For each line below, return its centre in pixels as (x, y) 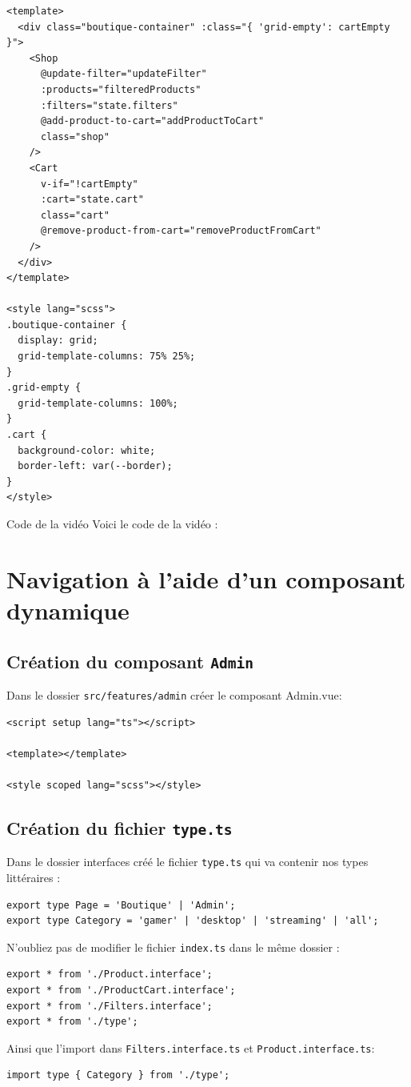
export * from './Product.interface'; (110, 975)
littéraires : (34, 877)
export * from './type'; (72, 1022)
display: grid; (58, 341)
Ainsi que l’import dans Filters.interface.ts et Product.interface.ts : (191, 1047)
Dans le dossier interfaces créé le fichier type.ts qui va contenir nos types (188, 862)
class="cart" (75, 215)
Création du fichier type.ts (120, 827)
